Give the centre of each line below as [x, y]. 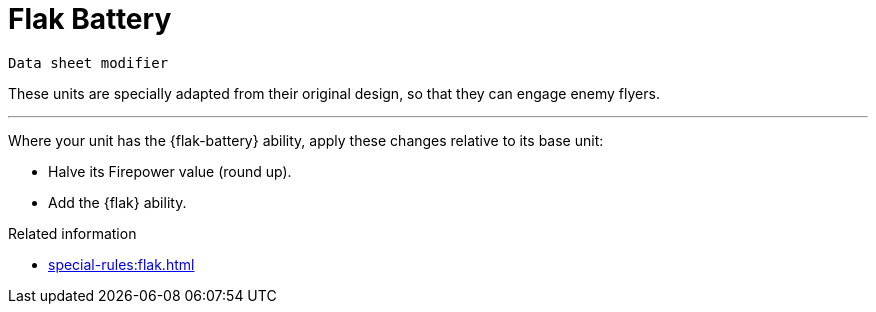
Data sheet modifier [88, 62]
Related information [72, 233]
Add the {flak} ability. [117, 202]
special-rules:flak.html [121, 264]
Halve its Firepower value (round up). [170, 171]
